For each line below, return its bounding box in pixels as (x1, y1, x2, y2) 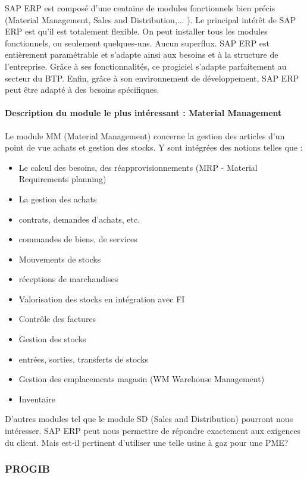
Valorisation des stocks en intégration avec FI (18, 292, 185, 305)
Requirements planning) (18, 173, 106, 185)
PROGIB (5, 461, 50, 476)
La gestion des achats (18, 192, 97, 205)
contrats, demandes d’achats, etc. (18, 213, 140, 225)
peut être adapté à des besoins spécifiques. (5, 83, 159, 96)
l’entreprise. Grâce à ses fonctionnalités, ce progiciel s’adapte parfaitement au (5, 60, 287, 72)
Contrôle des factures (18, 313, 96, 325)
